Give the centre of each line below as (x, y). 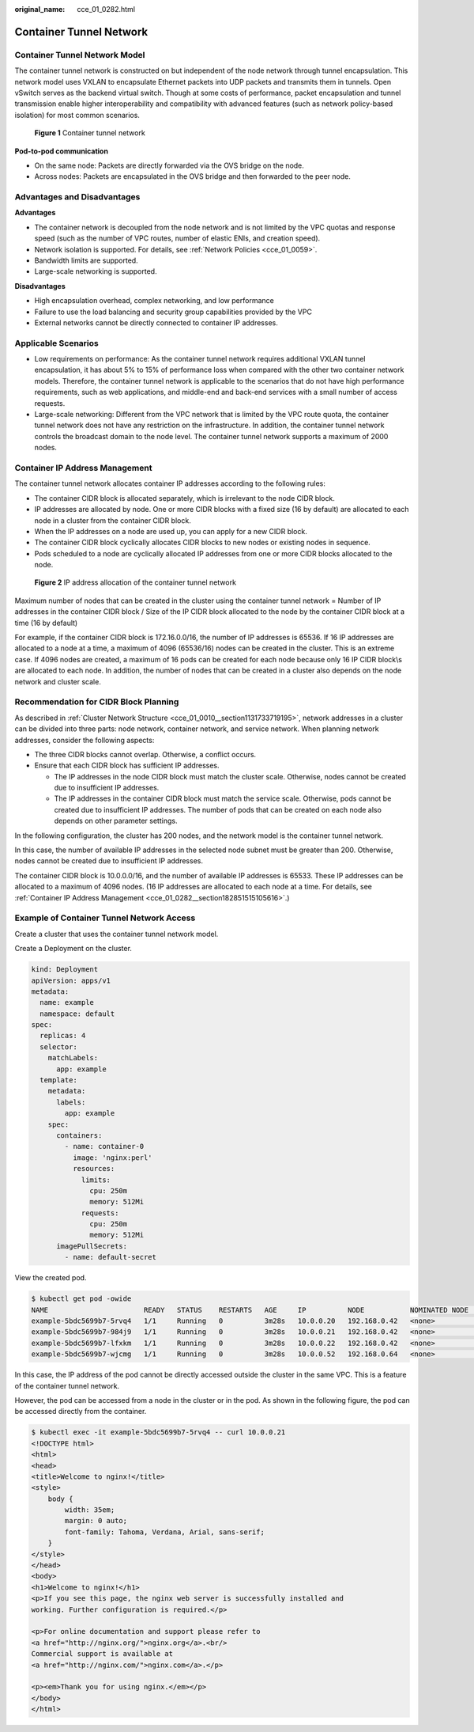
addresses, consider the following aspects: (85, 740)
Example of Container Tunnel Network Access (105, 918)
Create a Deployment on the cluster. (73, 949)
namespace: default (77, 1014)
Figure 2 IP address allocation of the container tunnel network (135, 582)
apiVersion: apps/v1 (71, 980)
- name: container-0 (104, 1146)
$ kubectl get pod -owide (81, 1299)
